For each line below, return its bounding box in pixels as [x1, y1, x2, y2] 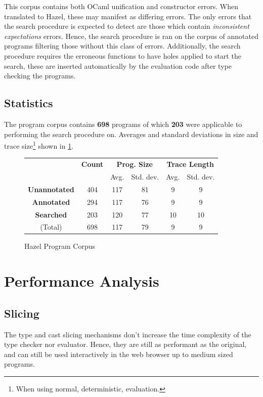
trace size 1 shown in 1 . [4, 139, 74, 151]
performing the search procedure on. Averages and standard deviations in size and [4, 128, 258, 139]
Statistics [4, 95, 53, 111]
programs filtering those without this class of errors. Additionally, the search [4, 40, 241, 51]
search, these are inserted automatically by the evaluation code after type [4, 60, 232, 71]
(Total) [40, 222, 62, 232]
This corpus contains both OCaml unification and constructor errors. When [4, 1, 239, 11]
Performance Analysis [4, 271, 159, 291]
